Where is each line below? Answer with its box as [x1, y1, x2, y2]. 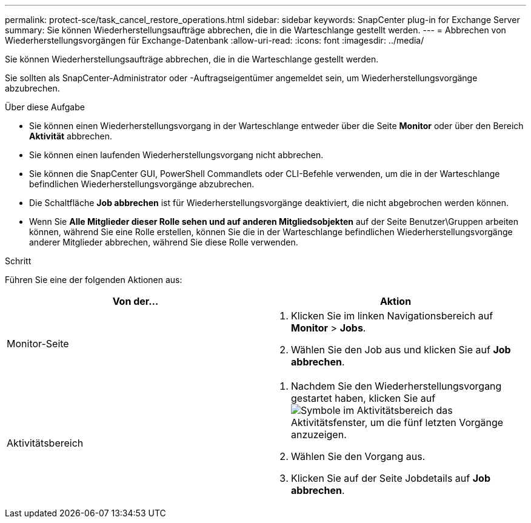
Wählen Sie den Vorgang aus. [291, 450, 426, 462]
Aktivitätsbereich [7, 437, 84, 449]
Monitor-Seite [7, 338, 69, 350]
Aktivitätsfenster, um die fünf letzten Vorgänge [291, 416, 504, 428]
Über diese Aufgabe [5, 102, 85, 112]
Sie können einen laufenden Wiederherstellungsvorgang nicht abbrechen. [29, 150, 324, 160]
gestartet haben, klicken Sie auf [291, 392, 436, 404]
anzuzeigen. [291, 428, 347, 441]
